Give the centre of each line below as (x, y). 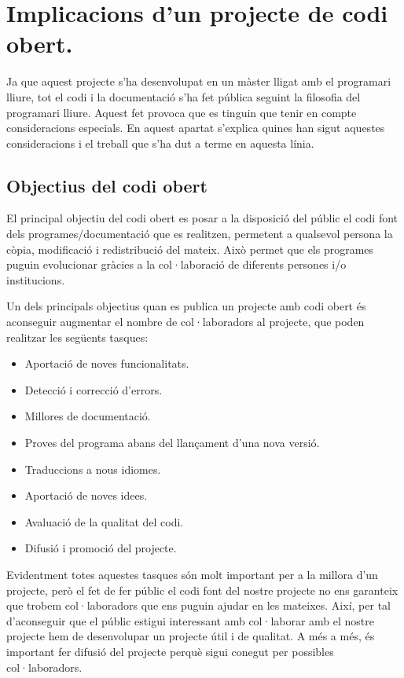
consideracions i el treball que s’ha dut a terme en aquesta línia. (160, 143)
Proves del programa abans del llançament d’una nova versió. (172, 443)
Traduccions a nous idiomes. (93, 469)
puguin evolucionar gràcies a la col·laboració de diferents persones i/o (176, 264)
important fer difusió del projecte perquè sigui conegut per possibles (170, 651)
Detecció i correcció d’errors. (94, 389)
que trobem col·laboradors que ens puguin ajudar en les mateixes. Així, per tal (198, 605)
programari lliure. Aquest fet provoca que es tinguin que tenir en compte (182, 112)
